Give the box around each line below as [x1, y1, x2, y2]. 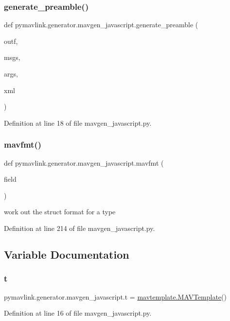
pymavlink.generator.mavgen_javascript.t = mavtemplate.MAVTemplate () [4, 291, 227, 302]
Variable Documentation [4, 246, 129, 262]
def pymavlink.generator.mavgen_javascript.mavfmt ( [4, 157, 164, 168]
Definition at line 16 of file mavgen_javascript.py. [4, 308, 152, 318]
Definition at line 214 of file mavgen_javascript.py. [4, 223, 155, 233]
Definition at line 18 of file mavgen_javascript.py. [4, 117, 152, 128]
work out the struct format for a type [4, 207, 116, 217]
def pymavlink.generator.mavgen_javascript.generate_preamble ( [4, 19, 198, 30]
